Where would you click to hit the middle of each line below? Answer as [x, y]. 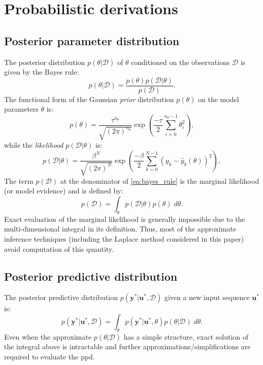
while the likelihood [34, 145]
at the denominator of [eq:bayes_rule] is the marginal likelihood [160, 180]
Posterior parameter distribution [92, 40]
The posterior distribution [45, 62]
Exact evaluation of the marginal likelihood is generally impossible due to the [125, 219]
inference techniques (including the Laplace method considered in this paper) [124, 238]
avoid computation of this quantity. [59, 248]
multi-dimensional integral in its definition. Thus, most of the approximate [120, 229]
